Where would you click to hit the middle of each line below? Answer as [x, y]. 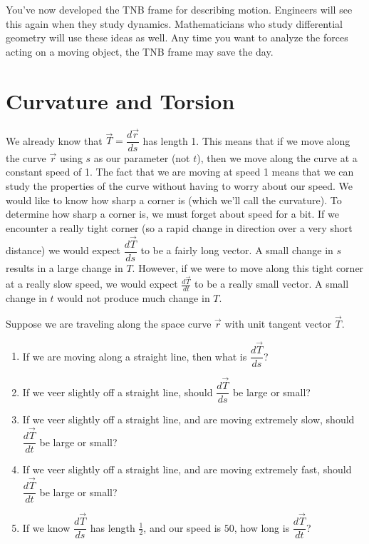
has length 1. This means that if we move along [246, 140]
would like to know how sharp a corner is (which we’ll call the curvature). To [174, 200]
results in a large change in [64, 267]
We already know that [54, 140]
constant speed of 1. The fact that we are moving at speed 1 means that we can [180, 172]
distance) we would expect [63, 250]
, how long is [262, 527]
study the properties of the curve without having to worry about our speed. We [180, 185]
